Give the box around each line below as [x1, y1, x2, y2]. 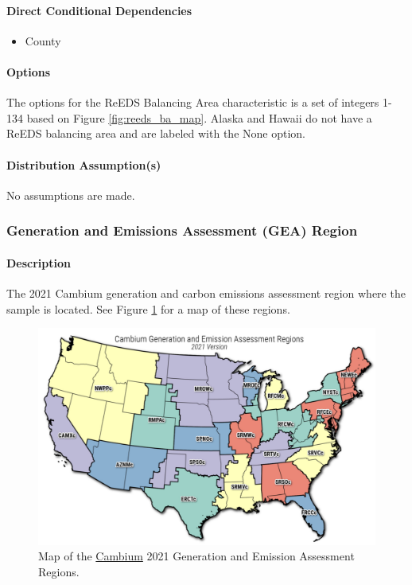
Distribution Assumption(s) [6, 156, 161, 173]
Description [6, 254, 72, 271]
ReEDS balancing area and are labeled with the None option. [6, 125, 305, 142]
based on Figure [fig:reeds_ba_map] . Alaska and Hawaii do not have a [26, 109, 372, 126]
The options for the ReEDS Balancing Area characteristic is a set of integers [6, 94, 379, 111]
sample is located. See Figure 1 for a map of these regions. [6, 300, 290, 317]
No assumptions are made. [6, 186, 135, 203]
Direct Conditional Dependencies [6, 2, 192, 18]
